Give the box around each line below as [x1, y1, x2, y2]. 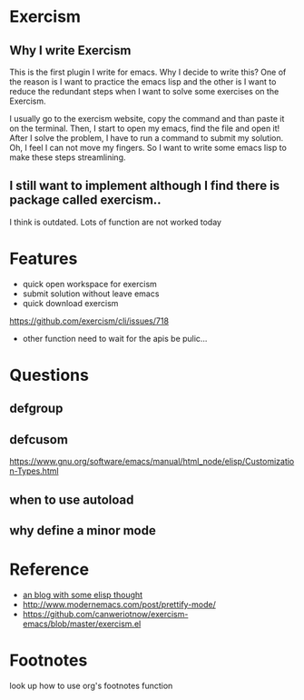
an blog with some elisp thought [22, 589, 143, 600]
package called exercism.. [9, 193, 162, 208]
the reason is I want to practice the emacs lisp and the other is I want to [9, 76, 277, 87]
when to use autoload [9, 492, 134, 507]
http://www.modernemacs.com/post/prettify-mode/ [22, 598, 216, 610]
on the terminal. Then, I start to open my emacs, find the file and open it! [9, 123, 280, 134]
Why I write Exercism [9, 43, 132, 58]
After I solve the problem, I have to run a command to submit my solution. [9, 133, 284, 143]
